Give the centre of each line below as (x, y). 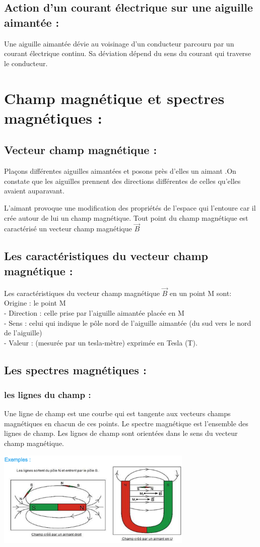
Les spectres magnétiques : (75, 369)
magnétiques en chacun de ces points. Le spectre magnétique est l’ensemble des (126, 423)
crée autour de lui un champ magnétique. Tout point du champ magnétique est (126, 217)
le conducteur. (26, 63)
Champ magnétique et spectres (114, 98)
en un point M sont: (201, 293)
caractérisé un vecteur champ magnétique (68, 229)
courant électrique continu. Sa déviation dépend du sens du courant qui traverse (128, 53)
